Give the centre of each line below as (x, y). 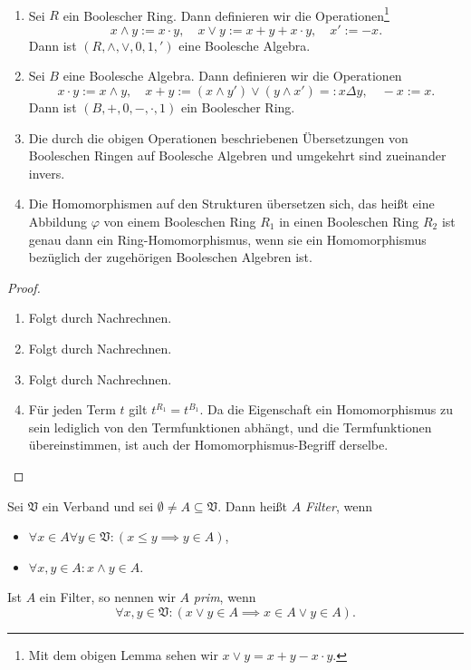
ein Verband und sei (98, 505)
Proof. (24, 287)
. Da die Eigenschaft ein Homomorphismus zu (326, 409)
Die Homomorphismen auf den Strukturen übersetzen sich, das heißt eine (231, 204)
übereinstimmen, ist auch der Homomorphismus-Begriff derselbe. (208, 445)
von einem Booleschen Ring (180, 221)
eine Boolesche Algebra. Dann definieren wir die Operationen (232, 76)
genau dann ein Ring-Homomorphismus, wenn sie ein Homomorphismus (227, 239)
